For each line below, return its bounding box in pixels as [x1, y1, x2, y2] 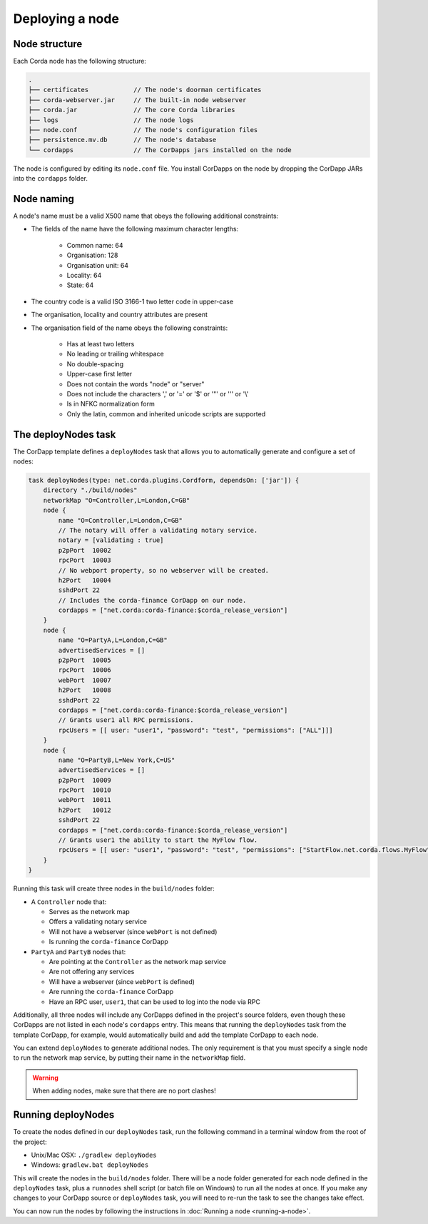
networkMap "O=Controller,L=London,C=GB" [43, 496, 190, 504]
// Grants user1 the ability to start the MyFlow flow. [58, 836, 258, 844]
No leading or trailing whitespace [66, 350, 164, 358]
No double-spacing [66, 359, 124, 368]
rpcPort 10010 [58, 786, 112, 794]
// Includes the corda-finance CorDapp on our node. [58, 596, 247, 604]
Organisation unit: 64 [66, 261, 128, 269]
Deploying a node [13, 11, 119, 26]
